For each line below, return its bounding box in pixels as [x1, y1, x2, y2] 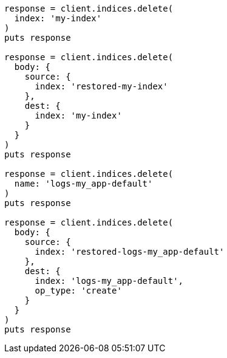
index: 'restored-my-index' [35, 81, 168, 91]
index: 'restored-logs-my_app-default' [35, 247, 225, 256]
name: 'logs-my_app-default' [14, 179, 153, 188]
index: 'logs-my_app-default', [35, 276, 184, 286]
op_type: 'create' [35, 286, 122, 295]
